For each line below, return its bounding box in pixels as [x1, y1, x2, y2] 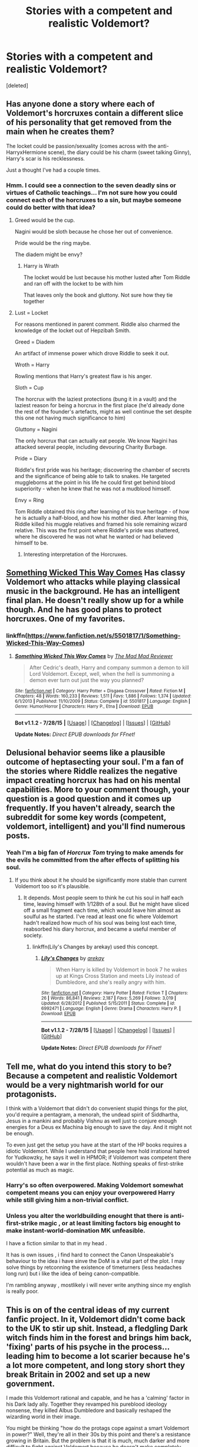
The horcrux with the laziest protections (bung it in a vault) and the [14, 395, 177, 402]
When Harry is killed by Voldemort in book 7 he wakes [55, 966, 187, 973]
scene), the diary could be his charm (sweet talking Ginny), [48, 149, 192, 156]
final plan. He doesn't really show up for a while [6, 595, 184, 605]
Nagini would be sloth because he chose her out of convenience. [14, 228, 173, 235]
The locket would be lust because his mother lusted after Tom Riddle [23, 274, 190, 281]
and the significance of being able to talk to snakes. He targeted [14, 473, 171, 480]
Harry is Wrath [23, 263, 59, 270]
